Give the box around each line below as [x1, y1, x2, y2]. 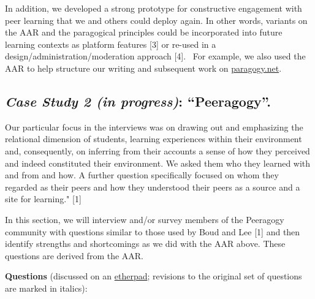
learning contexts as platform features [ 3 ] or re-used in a [5, 37, 216, 50]
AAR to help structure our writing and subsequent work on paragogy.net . [5, 61, 282, 74]
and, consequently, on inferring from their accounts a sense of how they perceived [5, 144, 310, 157]
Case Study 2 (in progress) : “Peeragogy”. [5, 91, 271, 110]
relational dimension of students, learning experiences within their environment [5, 132, 302, 145]
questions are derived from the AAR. [5, 249, 144, 262]
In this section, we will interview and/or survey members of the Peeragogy [5, 213, 284, 225]
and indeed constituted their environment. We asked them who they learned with [5, 156, 311, 169]
